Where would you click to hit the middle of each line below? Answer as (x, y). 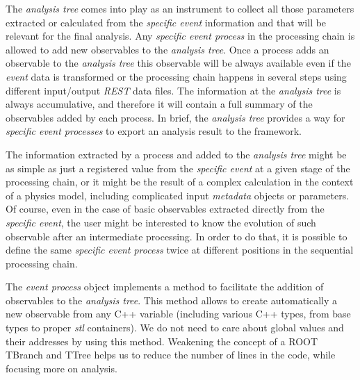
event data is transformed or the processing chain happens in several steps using (176, 76)
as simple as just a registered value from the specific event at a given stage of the (178, 168)
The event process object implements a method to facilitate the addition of (165, 287)
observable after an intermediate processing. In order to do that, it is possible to (177, 236)
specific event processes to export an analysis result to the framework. (154, 131)
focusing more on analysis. (62, 368)
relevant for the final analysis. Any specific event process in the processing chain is (180, 36)
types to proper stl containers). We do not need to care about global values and (175, 328)
